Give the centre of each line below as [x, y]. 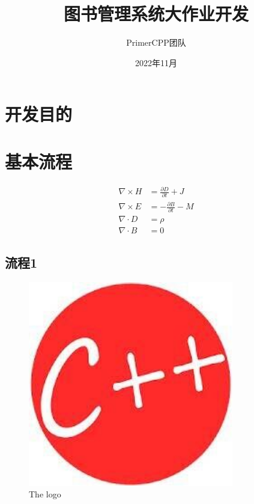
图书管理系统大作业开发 [156, 14]
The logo [45, 494]
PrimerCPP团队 [156, 42]
